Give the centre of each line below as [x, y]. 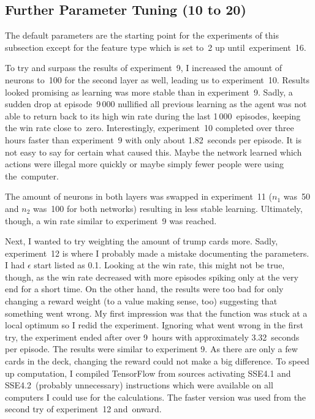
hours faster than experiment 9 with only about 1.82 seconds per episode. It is [154, 139]
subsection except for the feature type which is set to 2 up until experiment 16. [156, 47]
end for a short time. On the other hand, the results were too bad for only [144, 289]
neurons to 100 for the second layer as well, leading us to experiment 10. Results [157, 79]
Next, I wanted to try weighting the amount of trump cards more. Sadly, [142, 241]
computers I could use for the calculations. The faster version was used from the [156, 397]
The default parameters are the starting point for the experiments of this [142, 35]
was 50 [297, 196]
